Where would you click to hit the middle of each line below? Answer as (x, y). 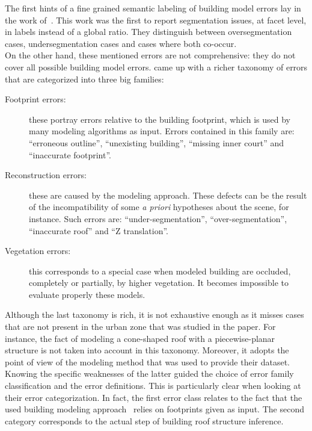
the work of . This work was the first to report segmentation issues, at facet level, (156, 20)
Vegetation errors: (38, 251)
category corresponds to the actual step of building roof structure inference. (144, 420)
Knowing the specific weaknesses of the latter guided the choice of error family (149, 374)
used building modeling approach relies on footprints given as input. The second (154, 409)
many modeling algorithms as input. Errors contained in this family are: (162, 131)
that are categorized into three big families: (84, 79)
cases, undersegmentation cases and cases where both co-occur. (121, 43)
